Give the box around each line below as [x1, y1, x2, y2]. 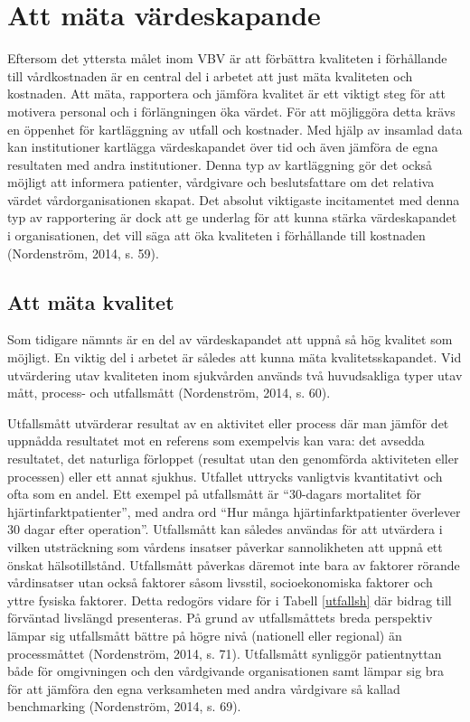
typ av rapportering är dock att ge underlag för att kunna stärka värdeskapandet [7, 208, 457, 227]
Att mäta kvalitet [7, 287, 174, 315]
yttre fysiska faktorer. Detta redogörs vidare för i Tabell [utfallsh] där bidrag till [7, 590, 452, 609]
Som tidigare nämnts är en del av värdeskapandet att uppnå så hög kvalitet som [7, 330, 453, 349]
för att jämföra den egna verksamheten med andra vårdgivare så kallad [7, 679, 400, 698]
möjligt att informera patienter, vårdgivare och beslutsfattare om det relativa [7, 173, 435, 192]
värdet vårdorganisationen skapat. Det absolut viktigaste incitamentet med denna [7, 190, 460, 209]
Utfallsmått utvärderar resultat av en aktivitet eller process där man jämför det [7, 413, 449, 432]
